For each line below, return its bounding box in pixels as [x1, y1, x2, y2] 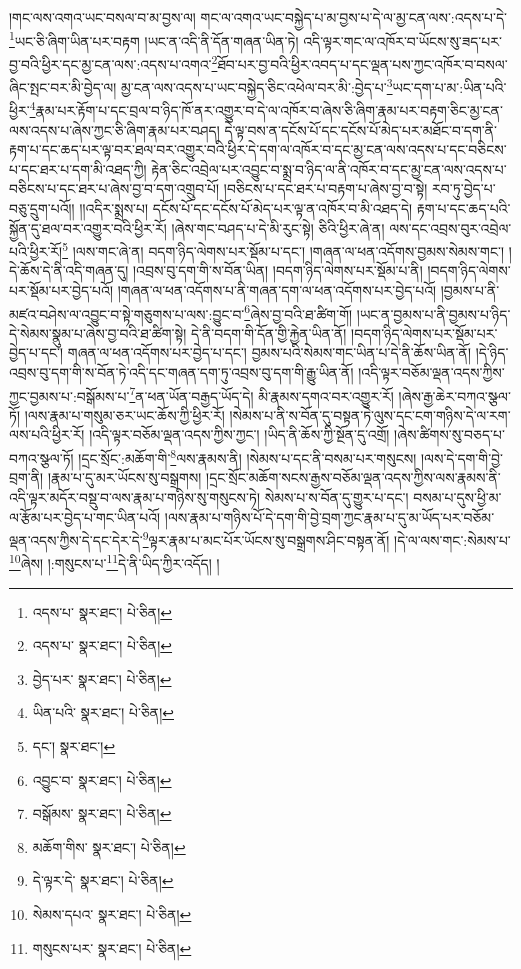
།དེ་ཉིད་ [475, 342, 509, 363]
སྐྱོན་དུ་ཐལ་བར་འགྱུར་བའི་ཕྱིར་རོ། [9, 217, 167, 238]
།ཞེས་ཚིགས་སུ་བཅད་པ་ [394, 424, 505, 445]
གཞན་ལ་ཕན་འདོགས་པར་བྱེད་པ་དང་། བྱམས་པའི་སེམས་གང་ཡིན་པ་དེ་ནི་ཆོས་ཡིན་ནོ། [67, 342, 471, 363]
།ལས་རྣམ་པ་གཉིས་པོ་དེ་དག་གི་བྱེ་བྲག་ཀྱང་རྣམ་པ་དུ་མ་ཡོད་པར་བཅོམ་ [164, 506, 495, 527]
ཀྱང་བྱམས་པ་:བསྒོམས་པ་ [9, 385, 130, 406]
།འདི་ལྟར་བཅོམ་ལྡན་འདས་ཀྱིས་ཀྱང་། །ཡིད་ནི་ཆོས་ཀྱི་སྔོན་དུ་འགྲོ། [89, 424, 390, 445]
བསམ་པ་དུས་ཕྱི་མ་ [413, 486, 502, 507]
